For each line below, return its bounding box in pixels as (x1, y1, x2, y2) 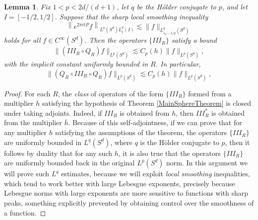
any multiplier (4, 127, 47, 138)
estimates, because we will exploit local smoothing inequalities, (61, 168, 250, 179)
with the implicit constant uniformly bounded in (4, 59, 148, 69)
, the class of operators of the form (58, 88, 164, 98)
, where (110, 137, 132, 147)
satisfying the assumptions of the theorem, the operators (55, 127, 227, 138)
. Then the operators (84, 35, 146, 45)
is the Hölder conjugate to (140, 137, 219, 147)
